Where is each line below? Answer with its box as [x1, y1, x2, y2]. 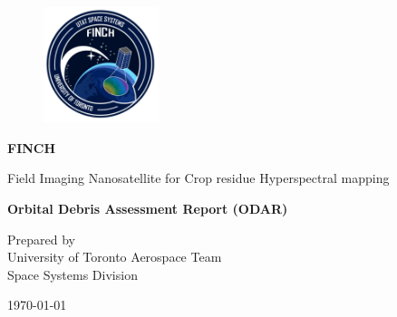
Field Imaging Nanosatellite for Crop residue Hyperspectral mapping [7, 168, 390, 187]
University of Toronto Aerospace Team [7, 247, 222, 266]
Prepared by [7, 229, 75, 248]
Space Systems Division [7, 264, 138, 283]
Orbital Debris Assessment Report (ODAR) [7, 198, 288, 217]
